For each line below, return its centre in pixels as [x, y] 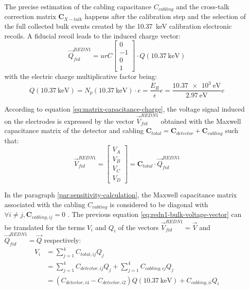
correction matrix [30, 16]
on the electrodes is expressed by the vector [69, 121]
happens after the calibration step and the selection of [165, 16]
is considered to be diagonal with [159, 204]
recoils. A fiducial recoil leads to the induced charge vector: [92, 35]
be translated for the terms [45, 227]
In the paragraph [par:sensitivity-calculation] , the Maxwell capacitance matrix [121, 195]
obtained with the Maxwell [201, 121]
